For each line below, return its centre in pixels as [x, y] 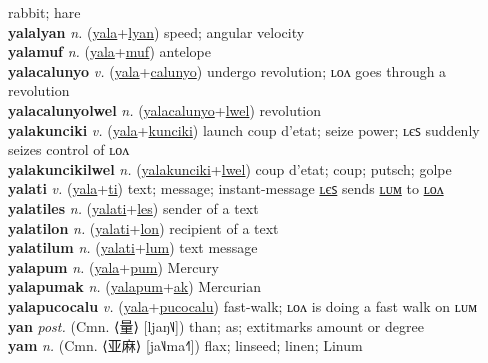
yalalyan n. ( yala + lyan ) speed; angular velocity [156, 31]
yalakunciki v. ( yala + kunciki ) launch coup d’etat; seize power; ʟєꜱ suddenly [244, 129]
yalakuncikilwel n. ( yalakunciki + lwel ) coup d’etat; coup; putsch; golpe [230, 168]
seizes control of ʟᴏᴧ [69, 149]
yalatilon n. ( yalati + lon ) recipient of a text [143, 227]
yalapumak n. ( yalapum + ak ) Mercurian [135, 286]
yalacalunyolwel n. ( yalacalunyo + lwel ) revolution [165, 109]
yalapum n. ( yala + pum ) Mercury [114, 266]
